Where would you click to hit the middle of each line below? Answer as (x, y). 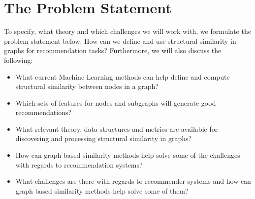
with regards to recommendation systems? (79, 164)
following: (18, 60)
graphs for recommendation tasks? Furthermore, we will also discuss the (113, 50)
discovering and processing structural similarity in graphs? (104, 138)
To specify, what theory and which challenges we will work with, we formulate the (127, 31)
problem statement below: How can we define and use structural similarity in (120, 41)
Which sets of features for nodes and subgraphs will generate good (116, 102)
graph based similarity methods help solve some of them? (102, 190)
